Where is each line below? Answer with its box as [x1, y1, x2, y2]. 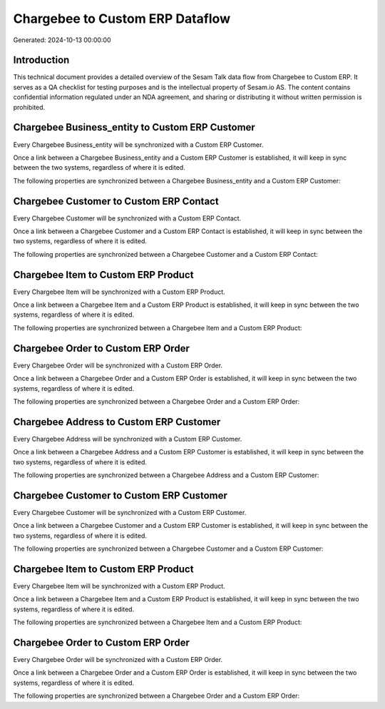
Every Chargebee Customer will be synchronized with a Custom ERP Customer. [13, 508, 247, 516]
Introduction [13, 54, 70, 66]
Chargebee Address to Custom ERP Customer [13, 416, 221, 428]
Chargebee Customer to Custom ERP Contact [13, 195, 219, 207]
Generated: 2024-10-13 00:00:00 [13, 36, 111, 44]
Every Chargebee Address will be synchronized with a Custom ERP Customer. [13, 434, 242, 443]
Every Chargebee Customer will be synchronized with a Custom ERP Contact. [13, 214, 242, 223]
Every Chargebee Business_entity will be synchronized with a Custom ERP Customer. [13, 140, 264, 149]
